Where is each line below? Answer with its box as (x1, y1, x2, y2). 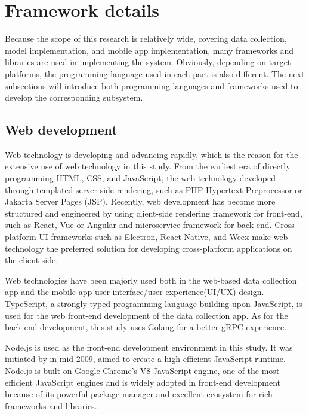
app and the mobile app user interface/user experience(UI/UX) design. (5, 285, 264, 298)
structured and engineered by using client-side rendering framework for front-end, (5, 206, 302, 219)
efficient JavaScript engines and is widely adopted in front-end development (5, 376, 281, 388)
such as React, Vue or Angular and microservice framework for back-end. (5, 218, 272, 231)
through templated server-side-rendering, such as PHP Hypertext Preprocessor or (5, 183, 302, 196)
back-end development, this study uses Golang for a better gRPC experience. (5, 321, 287, 333)
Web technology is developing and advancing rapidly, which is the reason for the (5, 148, 298, 160)
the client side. (5, 254, 58, 266)
